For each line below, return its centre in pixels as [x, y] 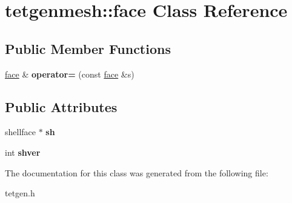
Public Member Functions [88, 48]
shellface [21, 132]
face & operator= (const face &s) [70, 74]
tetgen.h [20, 193]
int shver [23, 152]
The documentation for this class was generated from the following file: [137, 172]
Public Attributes [61, 106]
